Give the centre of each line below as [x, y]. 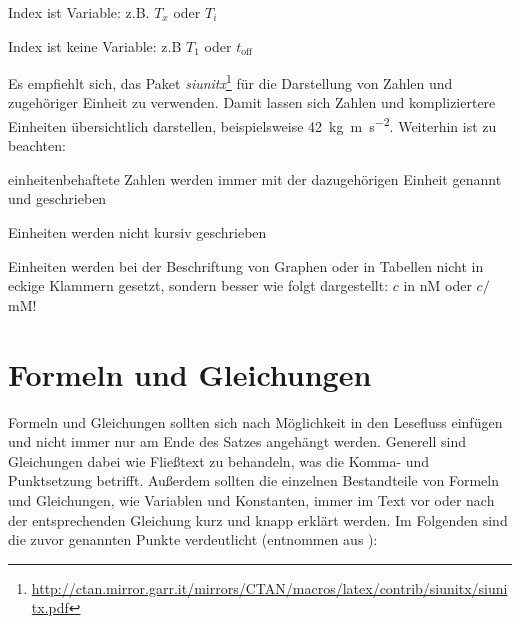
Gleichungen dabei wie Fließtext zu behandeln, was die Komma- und [219, 460]
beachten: [37, 145]
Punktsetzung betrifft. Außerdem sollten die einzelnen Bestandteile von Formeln [253, 480]
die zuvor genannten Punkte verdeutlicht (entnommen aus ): [193, 539]
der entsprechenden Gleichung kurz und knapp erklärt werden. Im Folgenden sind [258, 519]
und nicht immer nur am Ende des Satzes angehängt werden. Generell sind [237, 441]
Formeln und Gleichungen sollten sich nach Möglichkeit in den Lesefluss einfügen [255, 421]
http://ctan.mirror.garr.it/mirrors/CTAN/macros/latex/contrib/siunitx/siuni [269, 587]
